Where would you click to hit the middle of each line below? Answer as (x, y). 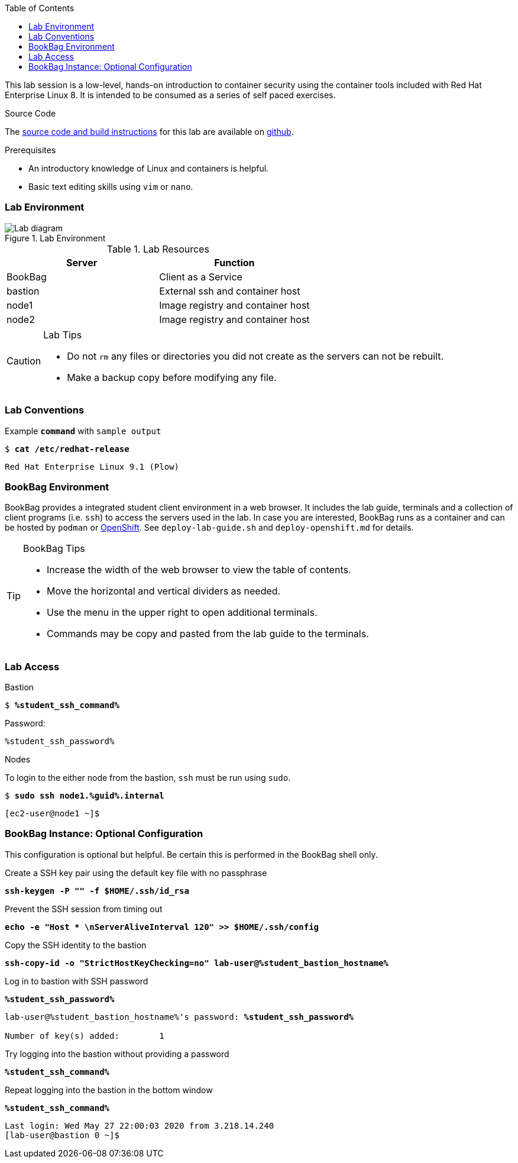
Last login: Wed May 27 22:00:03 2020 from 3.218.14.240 (140, 1125)
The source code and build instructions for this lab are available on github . (149, 132)
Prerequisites (30, 150)
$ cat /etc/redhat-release (67, 449)
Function (234, 262)
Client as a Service (201, 277)
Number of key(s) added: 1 (85, 1036)
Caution (24, 361)
